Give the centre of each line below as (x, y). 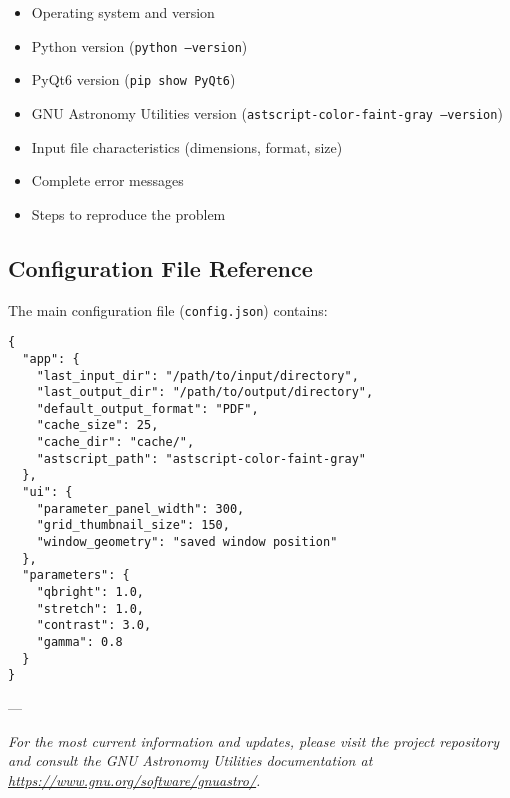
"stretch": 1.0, (90, 608)
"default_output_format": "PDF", (147, 408)
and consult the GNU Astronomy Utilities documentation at (190, 760)
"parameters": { (76, 575)
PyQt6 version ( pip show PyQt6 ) (133, 79)
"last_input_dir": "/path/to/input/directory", (197, 375)
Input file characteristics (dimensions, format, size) (187, 146)
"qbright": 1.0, (90, 592)
